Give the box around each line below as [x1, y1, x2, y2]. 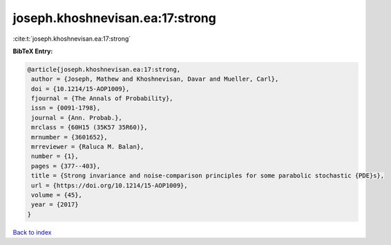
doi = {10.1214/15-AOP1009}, [31, 85, 130, 92]
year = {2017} [31, 201, 79, 208]
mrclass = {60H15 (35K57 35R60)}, [31, 124, 148, 131]
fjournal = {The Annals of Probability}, [31, 95, 173, 103]
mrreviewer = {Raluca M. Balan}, [31, 143, 144, 151]
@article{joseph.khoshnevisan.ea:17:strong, [27, 66, 181, 73]
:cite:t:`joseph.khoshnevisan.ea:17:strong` [12, 35, 131, 43]
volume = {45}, [31, 191, 83, 199]
